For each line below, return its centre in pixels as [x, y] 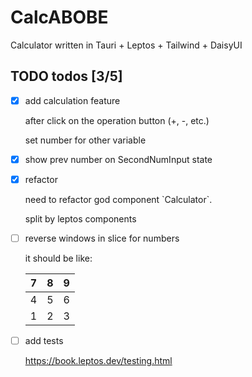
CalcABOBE [59, 17]
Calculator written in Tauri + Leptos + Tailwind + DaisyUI [126, 45]
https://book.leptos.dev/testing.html [98, 361]
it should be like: [58, 258]
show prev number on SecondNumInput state [118, 159]
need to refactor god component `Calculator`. [118, 199]
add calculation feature [72, 100]
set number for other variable [85, 140]
